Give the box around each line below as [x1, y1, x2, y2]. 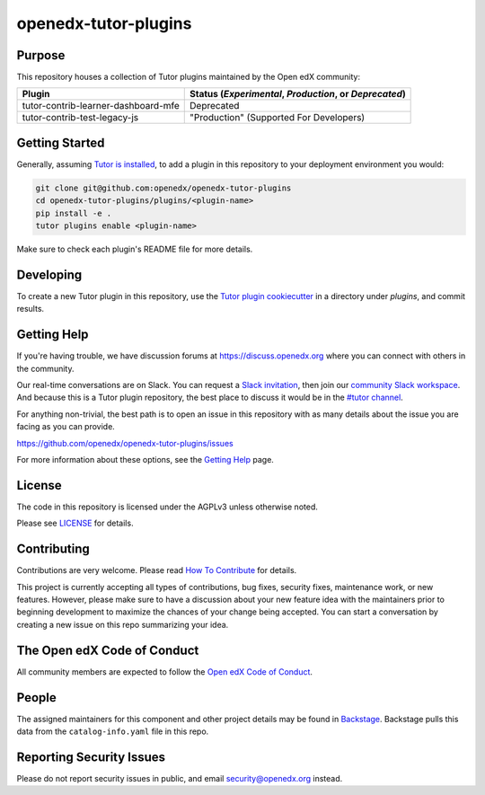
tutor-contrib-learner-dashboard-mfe [22, 100, 180, 112]
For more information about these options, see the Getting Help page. [16, 455, 274, 465]
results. [16, 304, 45, 314]
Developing [16, 267, 83, 282]
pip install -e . [35, 208, 112, 218]
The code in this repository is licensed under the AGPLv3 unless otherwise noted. [16, 501, 318, 512]
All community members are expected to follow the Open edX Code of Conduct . [16, 666, 313, 677]
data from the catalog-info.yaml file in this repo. [16, 726, 209, 737]
